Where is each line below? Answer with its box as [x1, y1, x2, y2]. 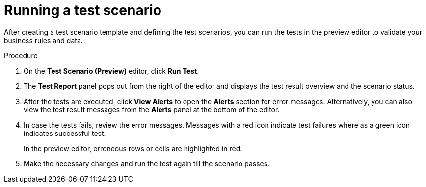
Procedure [4, 51, 38, 60]
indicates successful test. [24, 129, 106, 137]
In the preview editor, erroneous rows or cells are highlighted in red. [24, 144, 242, 153]
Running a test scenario [4, 2, 161, 19]
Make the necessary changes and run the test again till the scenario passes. [24, 159, 270, 168]
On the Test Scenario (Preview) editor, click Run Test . [24, 66, 199, 75]
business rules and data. [4, 36, 83, 45]
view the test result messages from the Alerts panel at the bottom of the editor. [24, 105, 280, 114]
